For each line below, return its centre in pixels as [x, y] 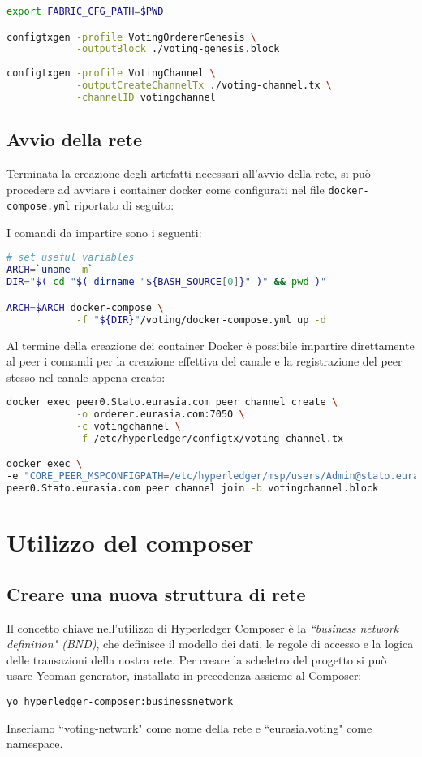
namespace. [35, 744]
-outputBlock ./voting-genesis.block [178, 49]
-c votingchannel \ [128, 427]
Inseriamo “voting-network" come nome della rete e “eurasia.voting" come [189, 727]
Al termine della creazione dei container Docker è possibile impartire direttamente [211, 345]
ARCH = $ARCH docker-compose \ [85, 307]
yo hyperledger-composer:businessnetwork [120, 702]
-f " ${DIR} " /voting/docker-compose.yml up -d [201, 320]
